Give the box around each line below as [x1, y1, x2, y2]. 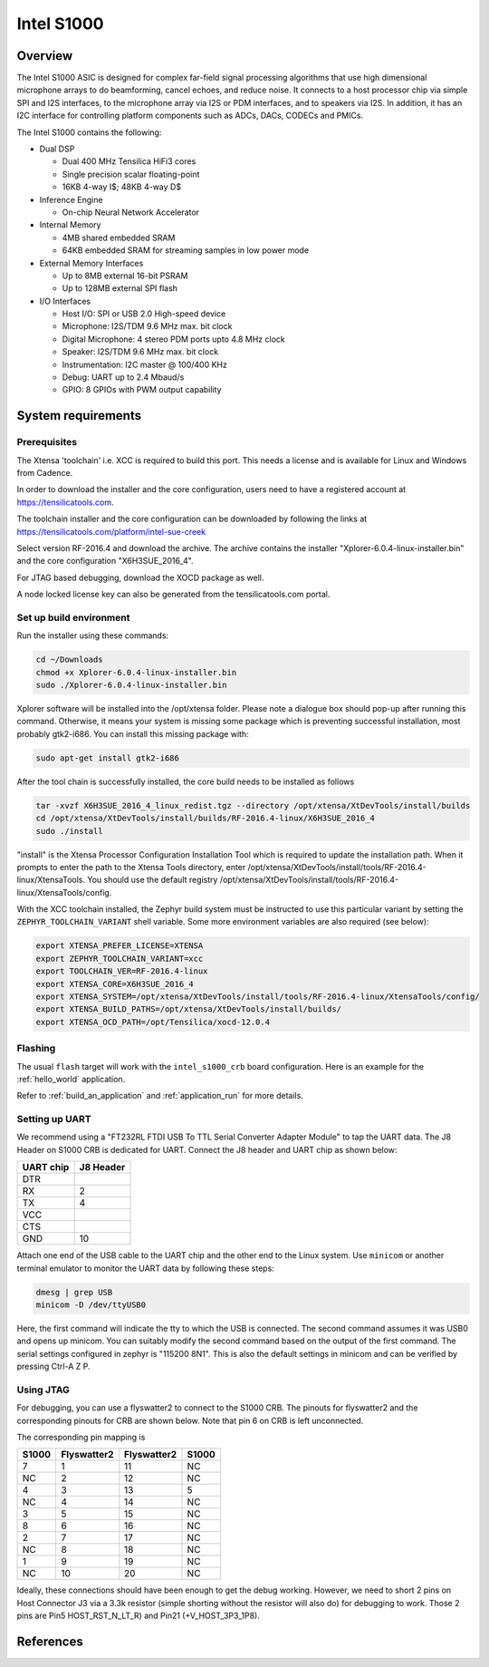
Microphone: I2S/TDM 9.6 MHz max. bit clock [62, 321, 233, 332]
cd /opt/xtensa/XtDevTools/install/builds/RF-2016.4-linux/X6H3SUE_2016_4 [35, 813, 376, 824]
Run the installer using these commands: [16, 630, 169, 641]
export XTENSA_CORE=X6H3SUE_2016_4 [35, 979, 194, 989]
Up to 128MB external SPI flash [62, 283, 178, 294]
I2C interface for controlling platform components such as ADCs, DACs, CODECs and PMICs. [16, 110, 364, 121]
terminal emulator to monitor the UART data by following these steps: [16, 1263, 275, 1274]
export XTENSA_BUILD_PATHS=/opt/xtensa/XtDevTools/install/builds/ [35, 1004, 342, 1014]
